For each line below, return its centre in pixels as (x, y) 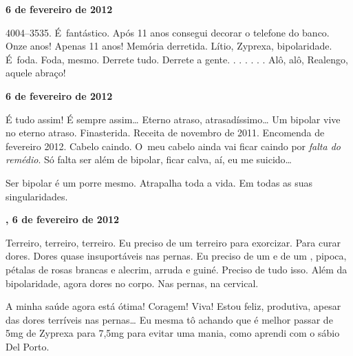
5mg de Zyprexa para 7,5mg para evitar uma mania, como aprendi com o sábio (173, 333)
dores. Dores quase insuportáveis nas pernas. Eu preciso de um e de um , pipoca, (176, 256)
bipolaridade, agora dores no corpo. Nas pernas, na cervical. (132, 283)
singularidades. (37, 196)
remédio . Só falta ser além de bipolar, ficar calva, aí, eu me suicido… (149, 159)
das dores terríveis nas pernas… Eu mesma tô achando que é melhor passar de (169, 319)
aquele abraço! (36, 73)
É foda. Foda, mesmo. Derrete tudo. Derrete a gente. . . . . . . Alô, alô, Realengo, (177, 59)
